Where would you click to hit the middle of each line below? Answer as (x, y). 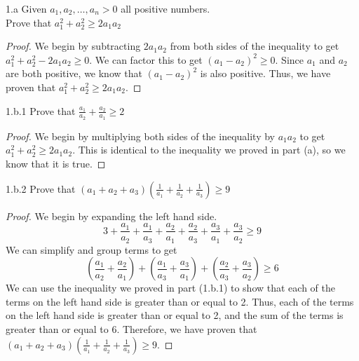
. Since (290, 59)
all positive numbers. (165, 8)
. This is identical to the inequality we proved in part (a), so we (209, 150)
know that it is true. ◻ (56, 163)
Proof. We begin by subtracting (73, 46)
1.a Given (26, 8)
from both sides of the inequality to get (255, 46)
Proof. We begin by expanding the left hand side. (111, 216)
